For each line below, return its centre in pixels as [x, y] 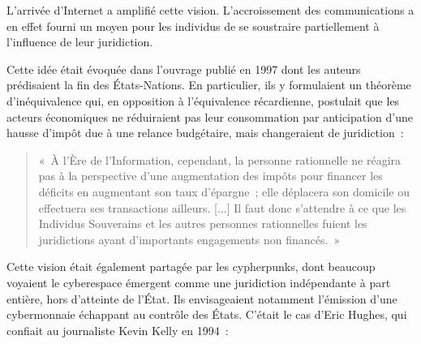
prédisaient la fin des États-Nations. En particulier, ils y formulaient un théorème [209, 85]
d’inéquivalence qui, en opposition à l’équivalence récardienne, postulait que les [203, 100]
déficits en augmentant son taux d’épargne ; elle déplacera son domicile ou [224, 191]
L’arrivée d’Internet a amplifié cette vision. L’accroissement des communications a [210, 10]
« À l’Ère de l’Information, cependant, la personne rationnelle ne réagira [220, 159]
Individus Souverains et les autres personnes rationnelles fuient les [203, 224]
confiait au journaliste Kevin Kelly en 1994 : [118, 330]
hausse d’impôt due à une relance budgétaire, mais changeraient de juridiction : [205, 133]
